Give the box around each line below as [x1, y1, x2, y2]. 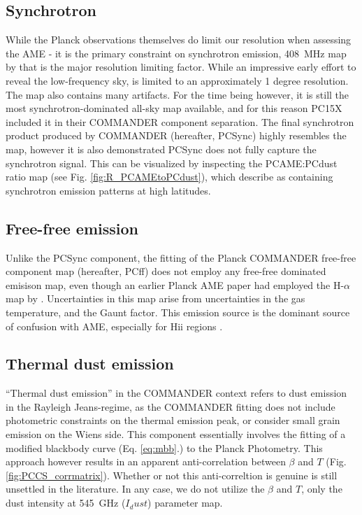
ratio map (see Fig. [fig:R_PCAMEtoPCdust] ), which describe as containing [6, 169, 333, 184]
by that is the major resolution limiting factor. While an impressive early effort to [6, 59, 356, 74]
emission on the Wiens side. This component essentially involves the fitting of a [6, 427, 346, 442]
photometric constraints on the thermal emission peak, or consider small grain [6, 413, 340, 428]
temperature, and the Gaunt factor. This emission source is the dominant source [6, 304, 350, 319]
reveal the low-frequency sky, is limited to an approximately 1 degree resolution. [6, 73, 349, 87]
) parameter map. [147, 495, 223, 510]
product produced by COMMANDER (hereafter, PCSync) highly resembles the [6, 128, 347, 143]
